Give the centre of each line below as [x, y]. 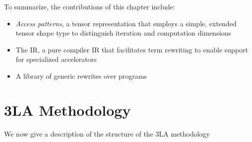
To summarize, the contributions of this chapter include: [90, 6]
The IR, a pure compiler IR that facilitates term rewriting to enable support [132, 49]
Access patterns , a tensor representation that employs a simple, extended [126, 23]
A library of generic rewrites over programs [81, 75]
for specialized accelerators [56, 59]
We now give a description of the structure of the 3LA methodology [107, 133]
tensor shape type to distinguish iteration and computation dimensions [123, 33]
